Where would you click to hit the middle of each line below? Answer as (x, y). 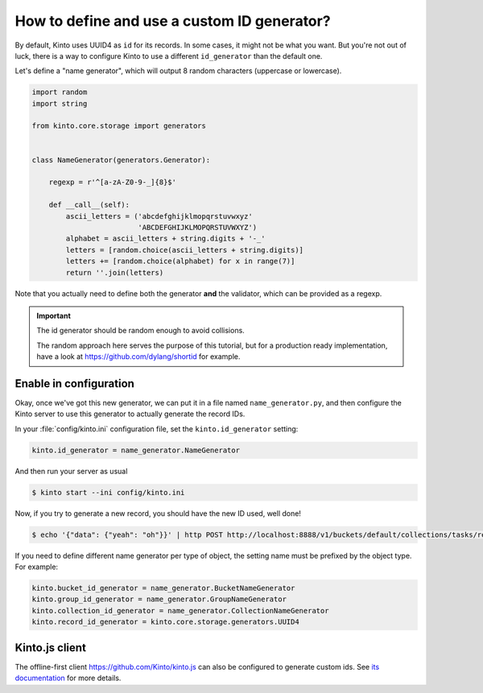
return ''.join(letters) (115, 272)
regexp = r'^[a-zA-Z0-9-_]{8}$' (113, 182)
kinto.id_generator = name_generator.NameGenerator (136, 450)
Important (54, 316)
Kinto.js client (50, 648)
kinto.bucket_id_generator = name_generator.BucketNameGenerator (163, 588)
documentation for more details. (68, 678)
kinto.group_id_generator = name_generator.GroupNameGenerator (159, 599)
